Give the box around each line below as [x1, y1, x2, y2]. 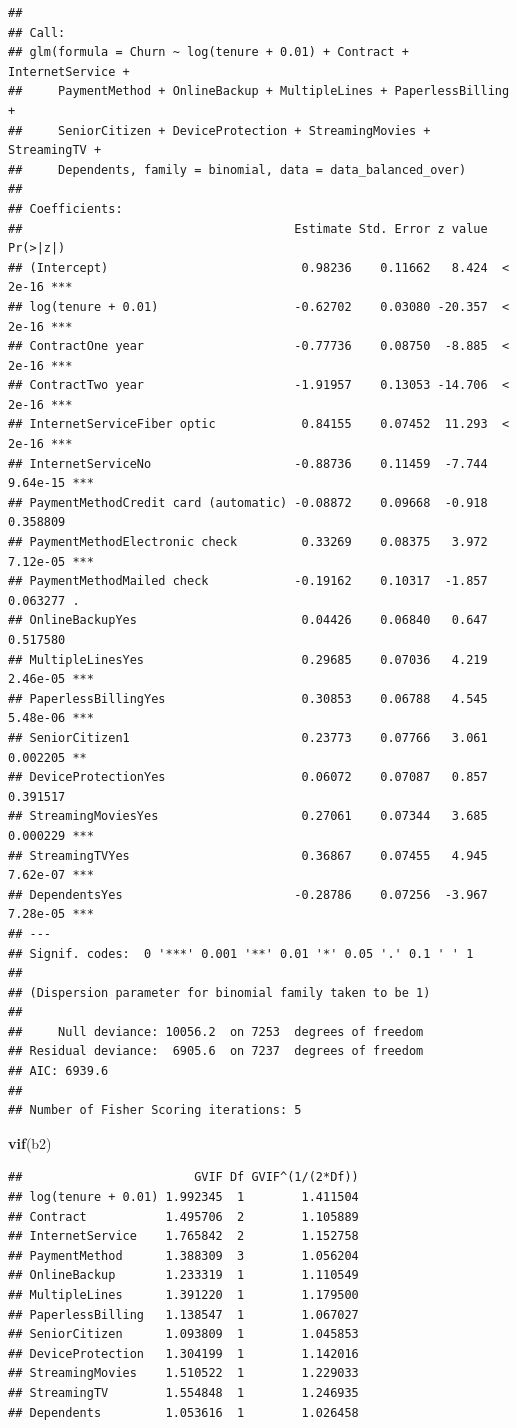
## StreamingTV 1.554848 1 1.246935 [8, 1385, 359, 1400]
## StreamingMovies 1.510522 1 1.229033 [8, 1366, 359, 1381]
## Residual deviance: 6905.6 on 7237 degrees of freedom [8, 1044, 424, 1059]
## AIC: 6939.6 [8, 1064, 109, 1079]
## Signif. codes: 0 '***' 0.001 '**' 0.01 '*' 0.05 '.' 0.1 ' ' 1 [8, 946, 474, 961]
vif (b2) [8, 1132, 52, 1153]
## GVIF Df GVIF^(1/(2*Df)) [8, 1170, 359, 1185]
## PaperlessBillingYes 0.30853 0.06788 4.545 [8, 691, 488, 706]
